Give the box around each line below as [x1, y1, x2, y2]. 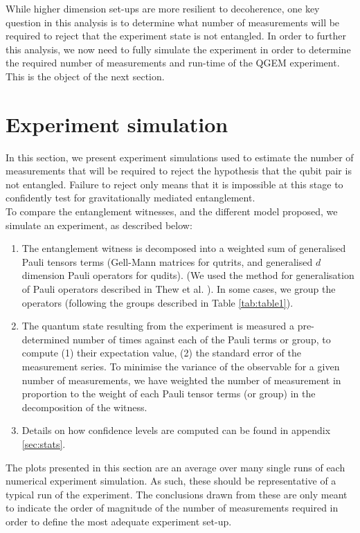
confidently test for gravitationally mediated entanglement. [6, 190, 255, 205]
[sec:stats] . [21, 436, 66, 451]
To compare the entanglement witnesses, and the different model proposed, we [6, 204, 338, 219]
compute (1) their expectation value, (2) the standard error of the [21, 345, 301, 360]
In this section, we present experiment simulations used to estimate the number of [6, 150, 354, 164]
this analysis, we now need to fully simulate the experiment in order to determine [6, 42, 351, 56]
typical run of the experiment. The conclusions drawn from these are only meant [6, 487, 348, 501]
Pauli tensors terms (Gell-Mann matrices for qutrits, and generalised [21, 254, 313, 269]
